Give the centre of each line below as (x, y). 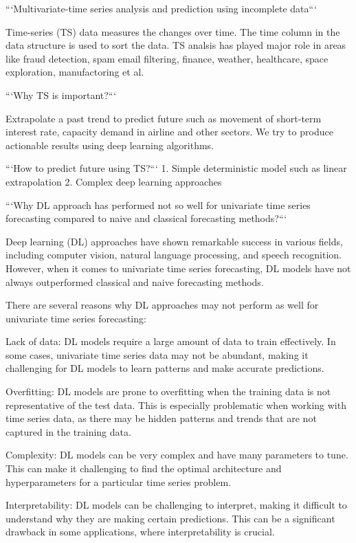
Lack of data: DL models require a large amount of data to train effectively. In (171, 341)
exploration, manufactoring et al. (75, 72)
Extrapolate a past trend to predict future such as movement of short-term (164, 118)
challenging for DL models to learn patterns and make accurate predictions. (165, 368)
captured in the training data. (68, 431)
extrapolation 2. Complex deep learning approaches (114, 181)
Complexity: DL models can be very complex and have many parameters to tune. (177, 455)
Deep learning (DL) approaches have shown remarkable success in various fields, (174, 241)
